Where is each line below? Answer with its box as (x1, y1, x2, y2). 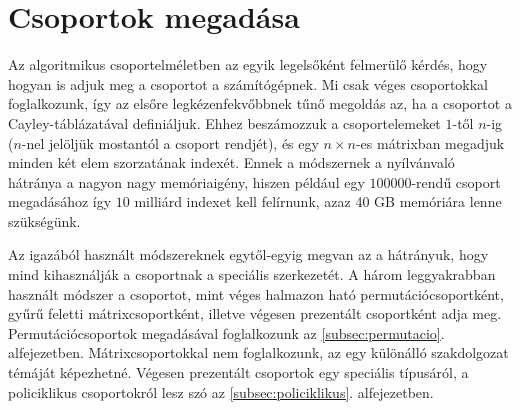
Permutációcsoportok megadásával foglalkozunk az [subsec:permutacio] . (8, 322, 445, 343)
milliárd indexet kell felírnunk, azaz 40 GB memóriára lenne (134, 191, 502, 212)
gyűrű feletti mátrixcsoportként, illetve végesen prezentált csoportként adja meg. (8, 303, 502, 324)
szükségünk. (8, 210, 81, 231)
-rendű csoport (411, 171, 501, 192)
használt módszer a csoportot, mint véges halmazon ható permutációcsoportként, (8, 283, 504, 304)
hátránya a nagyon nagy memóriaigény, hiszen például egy (8, 171, 365, 192)
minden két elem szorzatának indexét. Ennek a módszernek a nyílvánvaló (8, 152, 455, 173)
